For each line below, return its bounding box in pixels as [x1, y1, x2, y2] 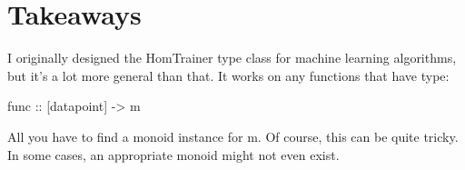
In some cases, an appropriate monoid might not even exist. [7, 145, 340, 164]
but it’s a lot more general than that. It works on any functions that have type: [7, 65, 450, 85]
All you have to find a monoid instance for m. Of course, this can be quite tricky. [7, 126, 459, 145]
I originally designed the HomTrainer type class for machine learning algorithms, [7, 48, 457, 67]
